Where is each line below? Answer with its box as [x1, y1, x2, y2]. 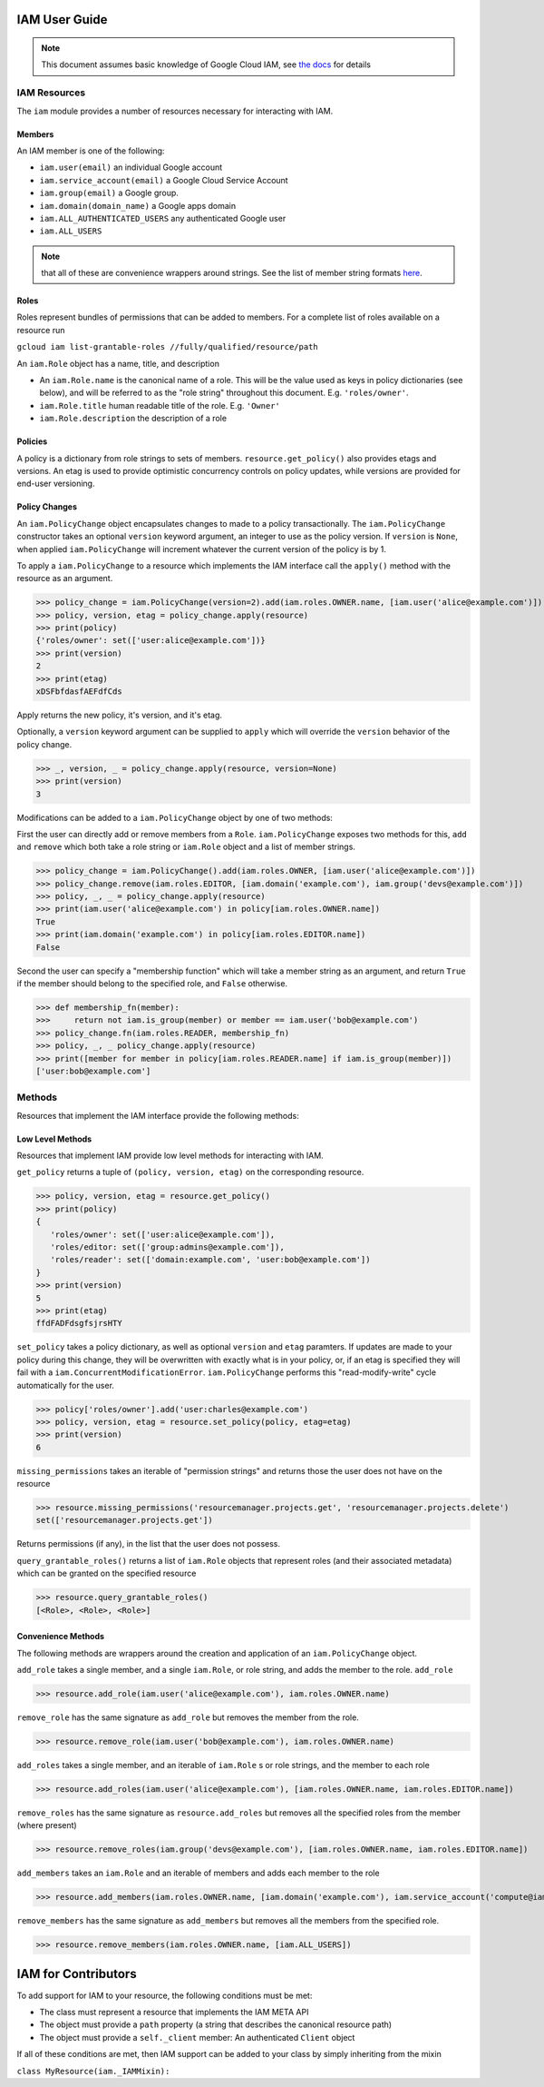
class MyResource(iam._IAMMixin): [16, 2066, 170, 2076]
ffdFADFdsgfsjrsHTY [35, 1318, 122, 1329]
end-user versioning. [16, 478, 95, 490]
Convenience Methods [16, 1631, 104, 1642]
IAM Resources [16, 86, 86, 99]
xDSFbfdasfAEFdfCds [35, 687, 122, 697]
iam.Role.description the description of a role [39, 413, 227, 424]
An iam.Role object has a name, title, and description [16, 358, 219, 369]
